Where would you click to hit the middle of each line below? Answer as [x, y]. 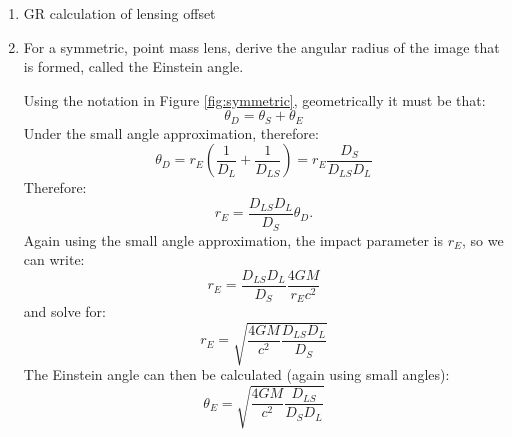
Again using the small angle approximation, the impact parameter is [233, 239]
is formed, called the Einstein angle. [133, 66]
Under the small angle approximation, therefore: [171, 132]
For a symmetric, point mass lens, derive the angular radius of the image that [261, 46]
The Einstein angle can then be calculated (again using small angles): [236, 374]
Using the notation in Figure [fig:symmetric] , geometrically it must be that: [254, 99]
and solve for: [64, 311]
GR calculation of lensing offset [119, 13]
